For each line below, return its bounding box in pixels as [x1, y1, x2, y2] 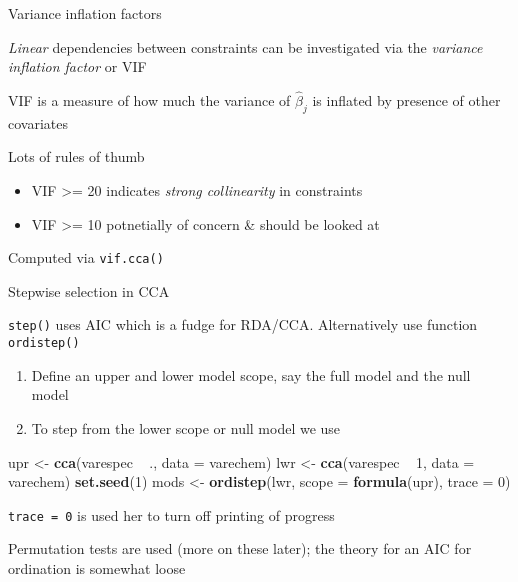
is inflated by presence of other [312, 90, 501, 110]
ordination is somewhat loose [8, 557, 186, 578]
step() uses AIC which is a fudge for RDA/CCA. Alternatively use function [8, 314, 478, 335]
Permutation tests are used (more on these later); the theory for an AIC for [8, 538, 472, 559]
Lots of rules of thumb [8, 146, 145, 167]
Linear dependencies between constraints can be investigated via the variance [8, 36, 483, 57]
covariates [8, 112, 68, 133]
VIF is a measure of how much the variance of [8, 90, 291, 110]
